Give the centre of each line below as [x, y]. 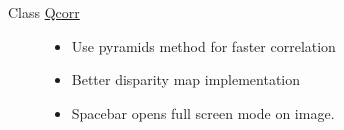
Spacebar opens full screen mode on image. [203, 112]
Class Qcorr [44, 12]
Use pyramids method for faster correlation [203, 45]
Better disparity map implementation [186, 79]
